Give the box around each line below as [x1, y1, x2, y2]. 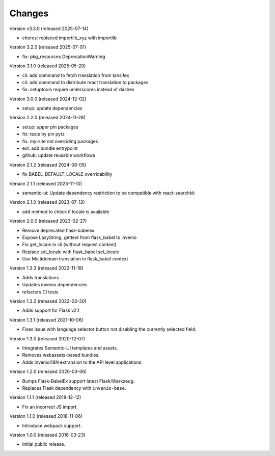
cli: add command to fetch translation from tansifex [22, 72, 129, 78]
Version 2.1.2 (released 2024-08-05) [9, 162, 87, 168]
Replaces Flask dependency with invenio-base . [22, 385, 126, 391]
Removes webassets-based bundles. [22, 352, 100, 358]
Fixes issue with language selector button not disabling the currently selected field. [22, 326, 197, 332]
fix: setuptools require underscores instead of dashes [22, 87, 134, 93]
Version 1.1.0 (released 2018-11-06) [9, 413, 82, 419]
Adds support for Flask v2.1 [22, 307, 80, 313]
